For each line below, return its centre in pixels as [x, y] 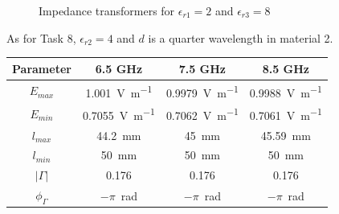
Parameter [42, 68]
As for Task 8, [41, 37]
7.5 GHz [202, 68]
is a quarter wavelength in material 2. [241, 37]
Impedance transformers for [107, 10]
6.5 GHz [119, 68]
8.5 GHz [286, 68]
